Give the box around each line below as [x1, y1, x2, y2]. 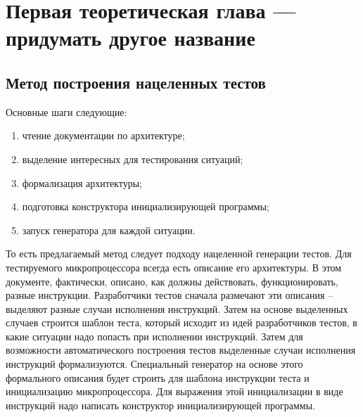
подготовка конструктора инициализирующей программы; [22, 199, 269, 214]
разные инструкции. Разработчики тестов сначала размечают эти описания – [6, 288, 333, 302]
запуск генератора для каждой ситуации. [22, 222, 196, 237]
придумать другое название [6, 23, 255, 52]
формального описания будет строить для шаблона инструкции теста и [6, 370, 310, 385]
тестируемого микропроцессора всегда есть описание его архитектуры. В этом [6, 259, 342, 274]
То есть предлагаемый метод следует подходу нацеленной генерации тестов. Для [6, 246, 352, 261]
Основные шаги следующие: [6, 104, 127, 119]
